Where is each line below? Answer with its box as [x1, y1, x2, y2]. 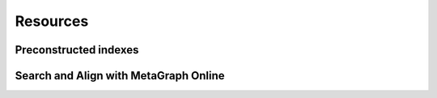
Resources [15, 12, 89, 30]
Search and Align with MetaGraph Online [15, 69, 226, 83]
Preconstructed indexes [15, 43, 139, 57]
